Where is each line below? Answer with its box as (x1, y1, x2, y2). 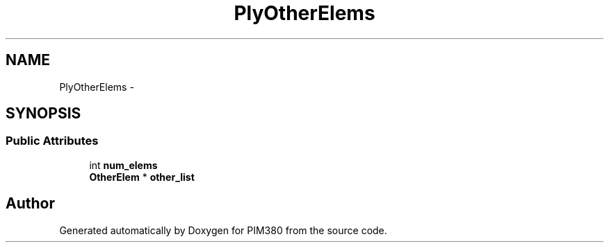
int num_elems (89, 159, 158, 171)
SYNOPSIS (6, 105, 81, 123)
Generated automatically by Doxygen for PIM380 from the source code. (59, 224, 387, 236)
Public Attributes (6, 134, 99, 148)
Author (6, 195, 55, 213)
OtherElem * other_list (89, 170, 195, 183)
